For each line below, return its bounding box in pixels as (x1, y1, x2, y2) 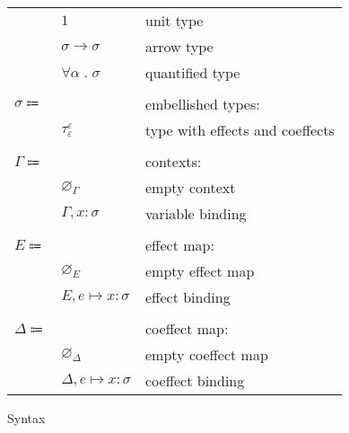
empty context (145, 177, 236, 198)
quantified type (145, 62, 240, 83)
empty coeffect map (145, 344, 268, 365)
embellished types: (145, 93, 260, 114)
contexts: (145, 151, 202, 172)
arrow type (145, 36, 214, 57)
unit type (145, 10, 204, 31)
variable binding (145, 203, 247, 224)
